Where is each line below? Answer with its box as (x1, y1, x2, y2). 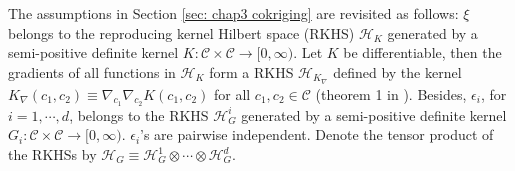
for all (213, 83, 251, 104)
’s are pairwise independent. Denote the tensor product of (140, 124, 494, 145)
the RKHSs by (8, 144, 97, 165)
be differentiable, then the (343, 42, 502, 63)
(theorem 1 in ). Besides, (315, 83, 467, 104)
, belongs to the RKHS (69, 104, 209, 125)
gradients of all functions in (8, 61, 176, 82)
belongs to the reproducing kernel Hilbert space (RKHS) (8, 22, 355, 43)
